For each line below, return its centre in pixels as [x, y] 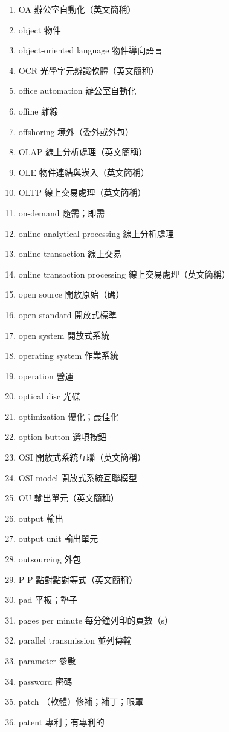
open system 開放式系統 [64, 335]
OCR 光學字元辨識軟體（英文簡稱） [89, 70]
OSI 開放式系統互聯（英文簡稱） [82, 457]
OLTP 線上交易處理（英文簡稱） [82, 192]
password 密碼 [45, 681]
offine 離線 [38, 111]
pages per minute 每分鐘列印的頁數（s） [96, 620]
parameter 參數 [47, 660]
